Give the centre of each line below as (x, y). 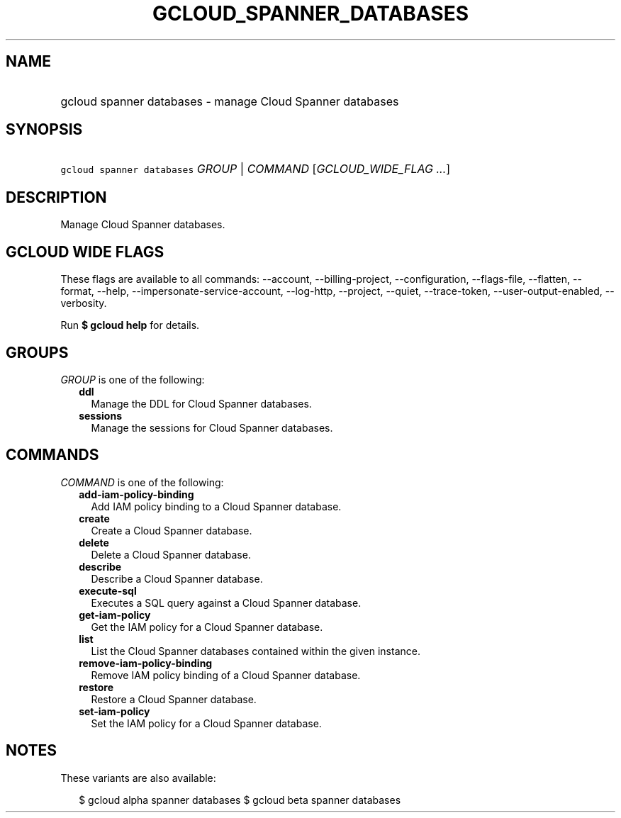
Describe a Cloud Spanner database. (177, 578)
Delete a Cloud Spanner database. (171, 554)
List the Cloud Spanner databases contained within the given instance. (256, 651)
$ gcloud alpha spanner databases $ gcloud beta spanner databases (240, 800)
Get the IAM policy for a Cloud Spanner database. (207, 627)
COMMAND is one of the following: (142, 482)
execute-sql (108, 590)
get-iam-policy (115, 615)
